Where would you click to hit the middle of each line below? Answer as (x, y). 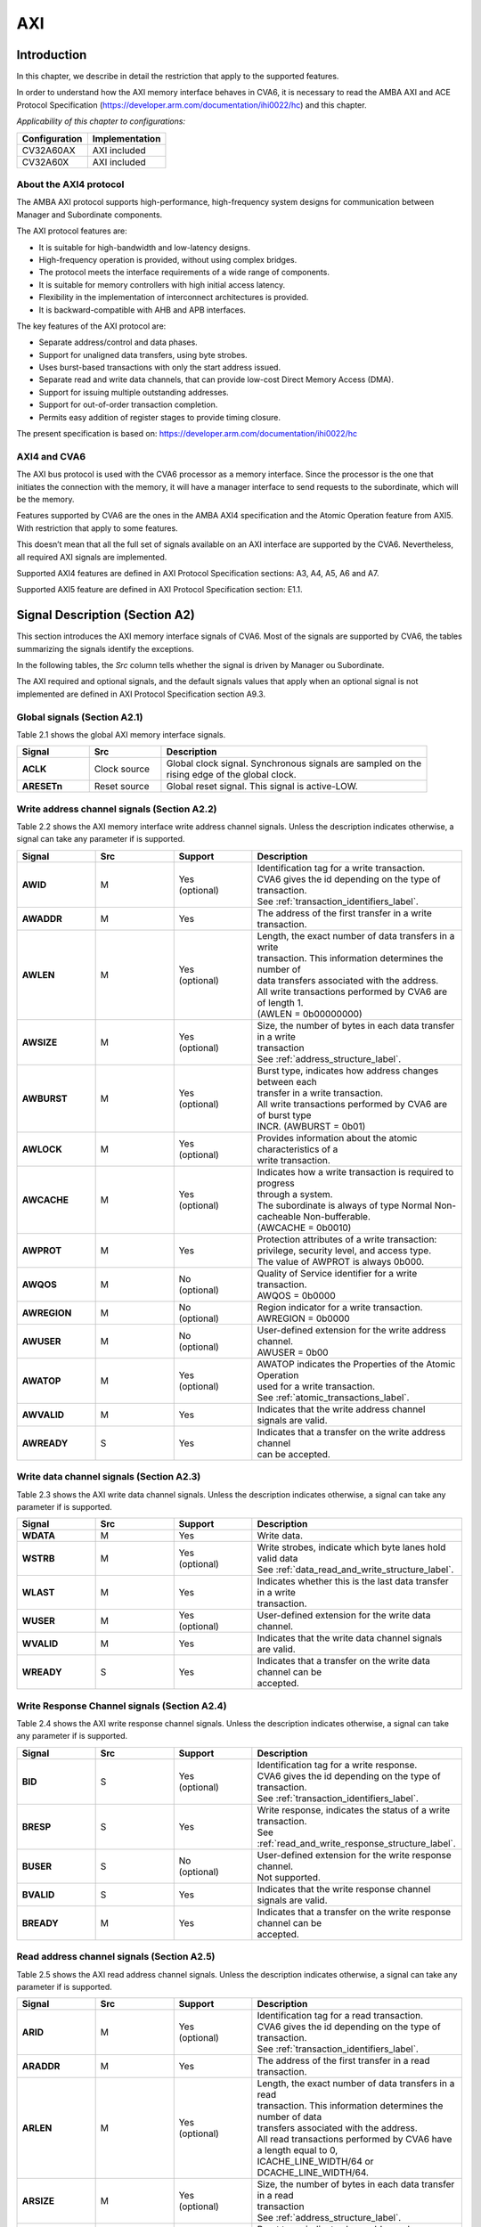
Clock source (122, 769)
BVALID (38, 1895)
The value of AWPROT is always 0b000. (341, 1261)
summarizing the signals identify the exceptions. (106, 649)
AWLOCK (42, 1149)
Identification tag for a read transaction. (340, 2016)
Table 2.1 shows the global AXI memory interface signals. (121, 734)
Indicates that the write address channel (341, 1409)
